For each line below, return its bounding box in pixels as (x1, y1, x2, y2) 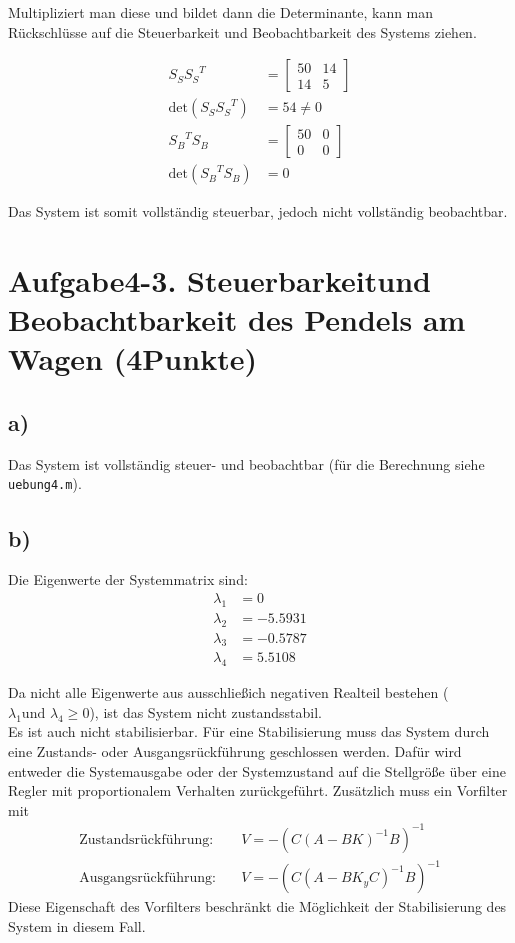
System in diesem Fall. (8, 916, 146, 937)
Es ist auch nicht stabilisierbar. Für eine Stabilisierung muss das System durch (8, 721, 490, 742)
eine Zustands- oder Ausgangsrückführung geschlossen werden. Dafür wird (8, 741, 462, 761)
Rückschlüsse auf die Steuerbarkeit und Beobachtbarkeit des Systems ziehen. (8, 21, 477, 42)
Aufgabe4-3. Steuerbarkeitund (8, 260, 431, 301)
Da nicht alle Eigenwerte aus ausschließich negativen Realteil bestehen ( (8, 682, 449, 703)
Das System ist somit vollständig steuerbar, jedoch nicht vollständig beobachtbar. (8, 201, 508, 222)
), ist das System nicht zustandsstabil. (89, 701, 323, 722)
